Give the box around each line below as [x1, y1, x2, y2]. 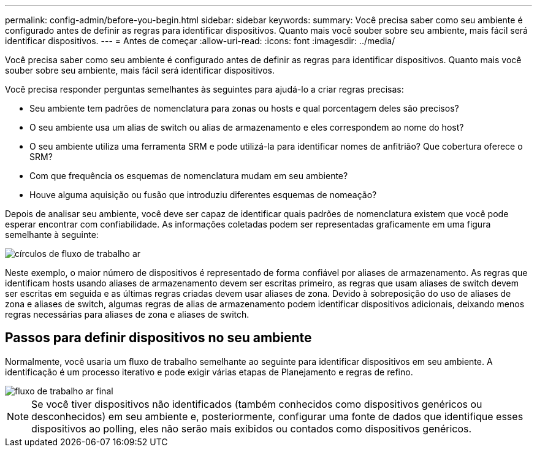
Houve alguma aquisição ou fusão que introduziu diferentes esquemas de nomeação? [29, 190, 377, 200]
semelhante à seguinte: [5, 229, 99, 240]
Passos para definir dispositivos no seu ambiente [5, 330, 312, 346]
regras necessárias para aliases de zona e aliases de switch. [5, 309, 249, 320]
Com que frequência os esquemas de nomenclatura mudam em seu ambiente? [29, 170, 348, 181]
